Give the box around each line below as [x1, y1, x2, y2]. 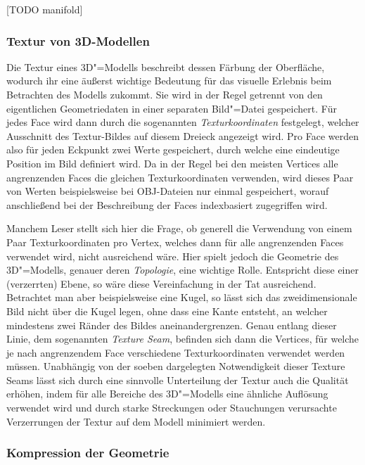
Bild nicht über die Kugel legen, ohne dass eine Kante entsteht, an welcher [6, 303, 328, 318]
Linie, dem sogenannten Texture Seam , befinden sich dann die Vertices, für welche [6, 331, 359, 346]
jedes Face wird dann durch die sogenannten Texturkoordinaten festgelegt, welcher [6, 115, 359, 129]
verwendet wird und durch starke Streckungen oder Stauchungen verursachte [6, 400, 337, 415]
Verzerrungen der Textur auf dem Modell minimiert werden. [6, 414, 266, 428]
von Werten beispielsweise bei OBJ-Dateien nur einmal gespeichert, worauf [6, 184, 329, 198]
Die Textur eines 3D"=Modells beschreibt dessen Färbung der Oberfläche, [6, 59, 325, 74]
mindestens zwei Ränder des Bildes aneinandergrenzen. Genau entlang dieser [6, 317, 337, 332]
